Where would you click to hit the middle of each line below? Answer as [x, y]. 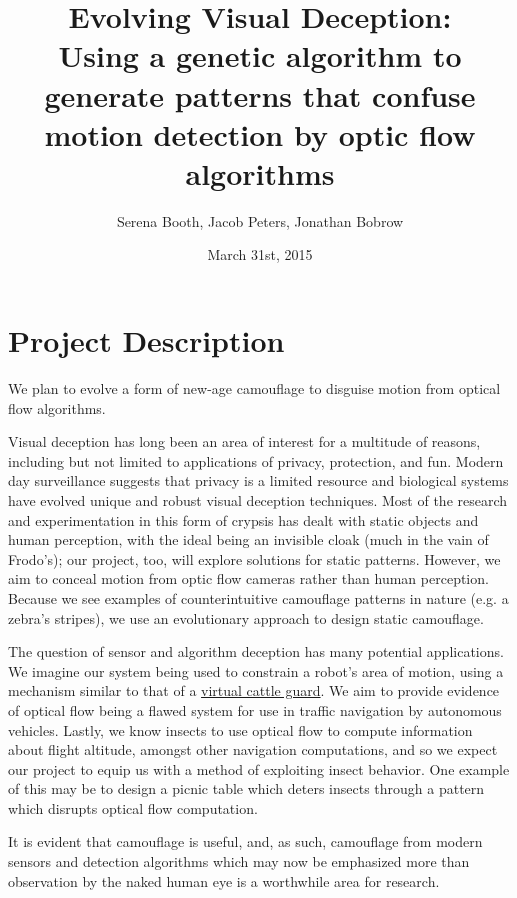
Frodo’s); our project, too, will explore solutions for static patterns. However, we [254, 558]
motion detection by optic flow [260, 133]
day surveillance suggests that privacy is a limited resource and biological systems [258, 480]
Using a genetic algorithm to [260, 55]
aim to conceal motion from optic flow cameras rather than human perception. [248, 578]
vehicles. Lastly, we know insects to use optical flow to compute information [240, 729]
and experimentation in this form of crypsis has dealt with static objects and [243, 519]
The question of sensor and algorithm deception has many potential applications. [256, 651]
